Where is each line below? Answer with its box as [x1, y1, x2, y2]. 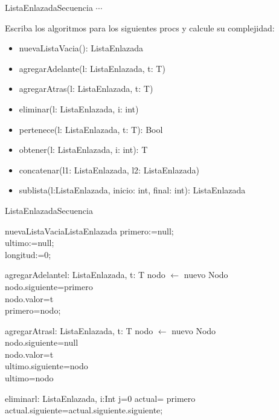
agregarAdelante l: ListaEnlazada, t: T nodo [5, 268, 165, 281]
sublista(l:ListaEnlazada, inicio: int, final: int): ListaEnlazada [19, 184, 246, 196]
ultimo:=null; [5, 236, 54, 249]
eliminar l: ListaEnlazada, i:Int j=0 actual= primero [5, 392, 196, 404]
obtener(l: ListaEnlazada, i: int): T [19, 143, 148, 156]
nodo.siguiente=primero [5, 280, 93, 292]
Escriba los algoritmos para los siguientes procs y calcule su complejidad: [5, 21, 275, 34]
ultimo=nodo [5, 372, 54, 384]
